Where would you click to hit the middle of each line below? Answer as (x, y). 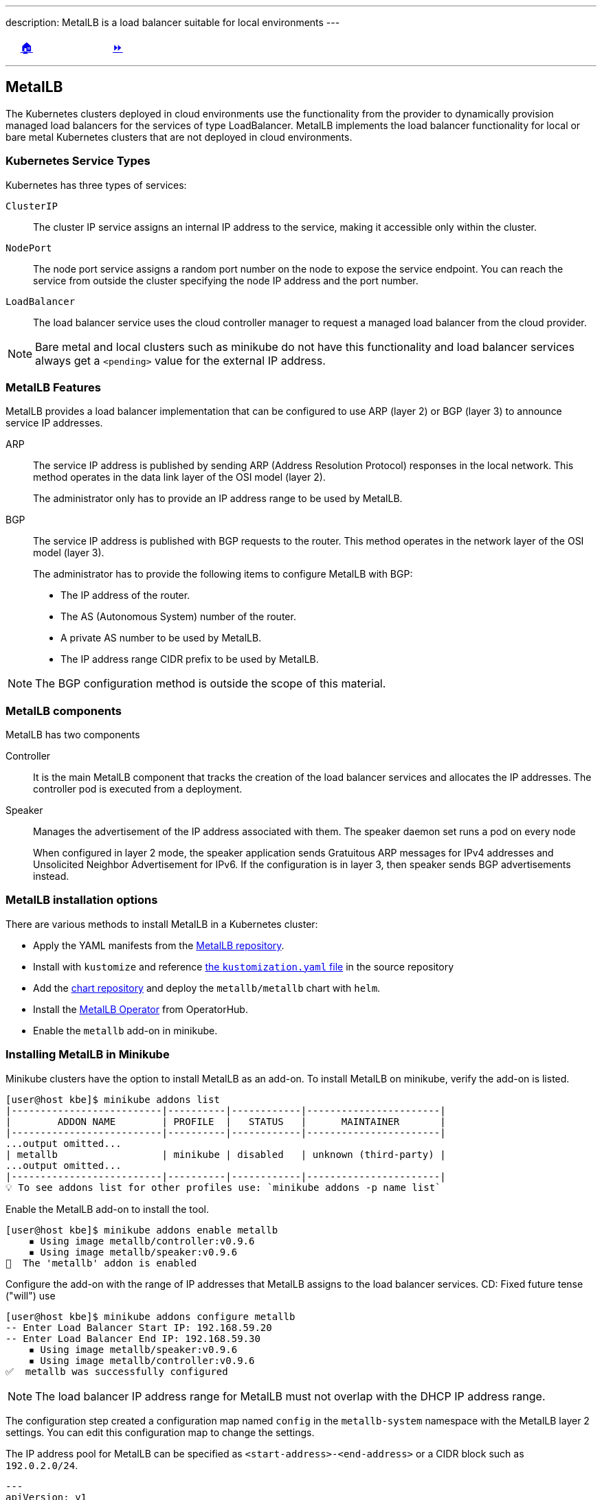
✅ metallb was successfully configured (117, 1371)
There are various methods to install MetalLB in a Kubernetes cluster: (162, 924)
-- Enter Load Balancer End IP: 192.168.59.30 (133, 1338)
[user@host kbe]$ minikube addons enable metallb (142, 1230)
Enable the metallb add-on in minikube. (125, 1030)
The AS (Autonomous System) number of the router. (178, 617)
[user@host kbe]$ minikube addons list (113, 1099)
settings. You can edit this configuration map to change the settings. (160, 1432)
